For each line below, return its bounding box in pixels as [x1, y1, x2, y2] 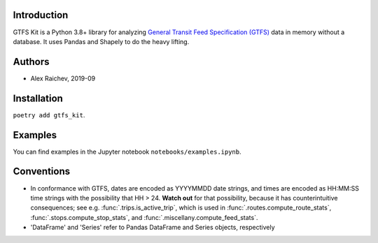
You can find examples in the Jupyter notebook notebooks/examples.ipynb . [13, 147, 241, 156]
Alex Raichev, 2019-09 [30, 74, 96, 82]
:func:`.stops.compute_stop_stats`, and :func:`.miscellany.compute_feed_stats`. [30, 213, 258, 221]
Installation [13, 92, 63, 104]
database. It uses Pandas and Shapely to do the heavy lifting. [13, 37, 190, 45]
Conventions [13, 165, 71, 177]
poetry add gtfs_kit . [13, 110, 85, 119]
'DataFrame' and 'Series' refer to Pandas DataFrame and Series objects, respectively [30, 223, 276, 232]
